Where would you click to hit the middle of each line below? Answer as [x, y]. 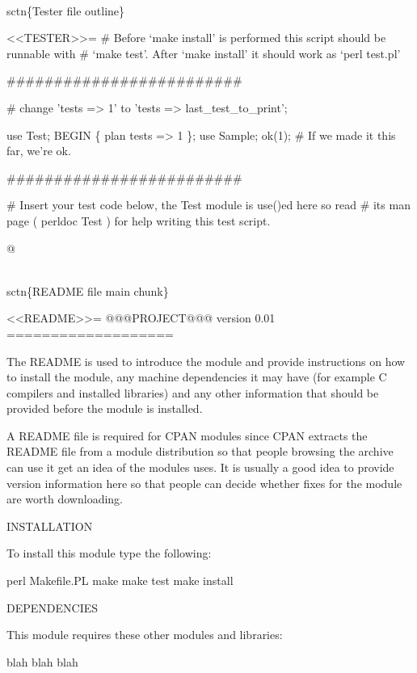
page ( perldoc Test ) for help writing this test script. [139, 220]
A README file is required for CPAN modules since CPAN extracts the [187, 435]
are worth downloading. [65, 499]
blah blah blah [42, 661]
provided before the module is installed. [105, 408]
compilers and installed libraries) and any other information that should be [193, 392]
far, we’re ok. [39, 151]
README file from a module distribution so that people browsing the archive [200, 451]
